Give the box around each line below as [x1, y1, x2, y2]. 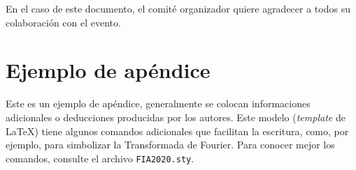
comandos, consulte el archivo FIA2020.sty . [6, 150, 194, 165]
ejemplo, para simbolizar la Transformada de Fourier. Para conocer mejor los [6, 137, 335, 152]
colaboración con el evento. [6, 15, 121, 29]
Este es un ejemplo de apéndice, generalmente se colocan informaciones [6, 96, 311, 111]
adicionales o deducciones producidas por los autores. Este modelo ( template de [6, 109, 346, 124]
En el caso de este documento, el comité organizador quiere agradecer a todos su [6, 1, 350, 15]
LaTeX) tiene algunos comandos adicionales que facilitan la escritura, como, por [6, 123, 349, 138]
